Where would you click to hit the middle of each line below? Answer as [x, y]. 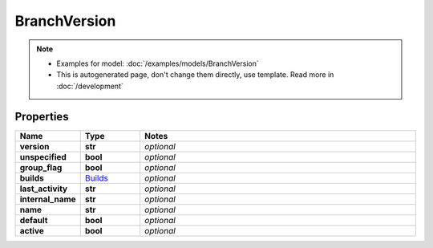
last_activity [44, 189]
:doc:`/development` [90, 86]
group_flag [41, 167]
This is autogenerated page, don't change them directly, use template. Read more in [195, 75]
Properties [42, 116]
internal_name [48, 199]
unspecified [43, 157]
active [32, 230]
